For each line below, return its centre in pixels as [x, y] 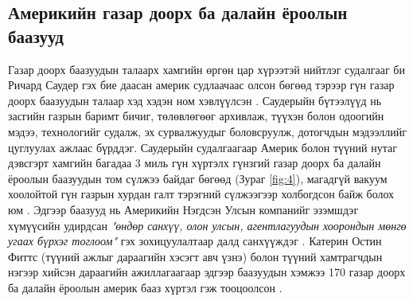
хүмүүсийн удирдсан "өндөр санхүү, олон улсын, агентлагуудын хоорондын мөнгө [207, 225]
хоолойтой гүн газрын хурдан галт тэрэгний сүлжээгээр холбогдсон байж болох [201, 194]
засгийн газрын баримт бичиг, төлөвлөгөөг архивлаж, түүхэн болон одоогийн [196, 116]
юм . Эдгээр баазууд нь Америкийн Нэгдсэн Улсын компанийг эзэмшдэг [183, 209]
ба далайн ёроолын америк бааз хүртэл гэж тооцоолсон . [145, 287]
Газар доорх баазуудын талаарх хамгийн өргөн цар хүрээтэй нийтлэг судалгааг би [206, 69]
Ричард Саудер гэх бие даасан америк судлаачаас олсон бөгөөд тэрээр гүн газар [201, 85]
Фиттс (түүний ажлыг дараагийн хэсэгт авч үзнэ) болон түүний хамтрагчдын [195, 256]
